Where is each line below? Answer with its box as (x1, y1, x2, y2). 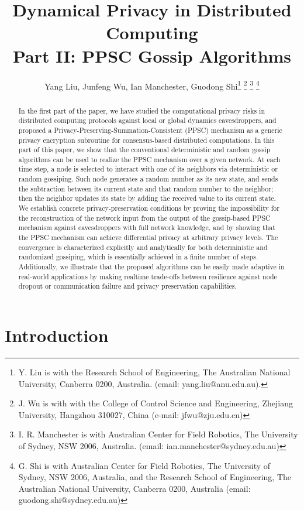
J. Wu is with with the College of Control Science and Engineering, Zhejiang (18, 397, 293, 409)
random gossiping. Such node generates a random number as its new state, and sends (18, 174, 278, 184)
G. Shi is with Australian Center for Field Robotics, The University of (18, 459, 271, 471)
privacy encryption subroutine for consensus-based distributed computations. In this (18, 135, 275, 145)
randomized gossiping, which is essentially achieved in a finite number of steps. (18, 252, 258, 262)
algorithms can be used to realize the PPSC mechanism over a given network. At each (18, 154, 281, 164)
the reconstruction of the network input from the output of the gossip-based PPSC (18, 213, 271, 223)
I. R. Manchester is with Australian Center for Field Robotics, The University (18, 428, 298, 440)
